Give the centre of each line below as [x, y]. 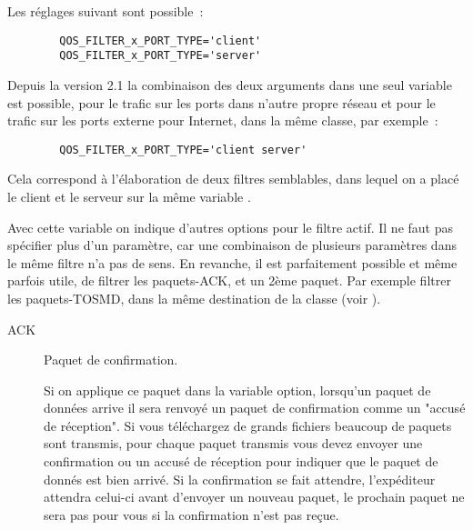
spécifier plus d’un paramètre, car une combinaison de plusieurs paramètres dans [232, 245]
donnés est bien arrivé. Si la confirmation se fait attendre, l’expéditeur [240, 479]
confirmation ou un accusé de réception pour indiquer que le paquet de [241, 461]
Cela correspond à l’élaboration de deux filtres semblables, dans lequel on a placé [233, 179]
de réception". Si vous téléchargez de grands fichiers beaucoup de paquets [248, 425]
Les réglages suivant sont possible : [106, 11]
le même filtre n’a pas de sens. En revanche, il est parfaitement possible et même [232, 262]
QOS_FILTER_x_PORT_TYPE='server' [161, 56]
